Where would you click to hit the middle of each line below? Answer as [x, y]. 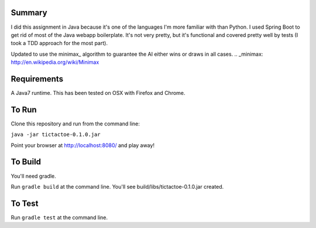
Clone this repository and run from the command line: [75, 124]
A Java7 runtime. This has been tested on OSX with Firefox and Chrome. [98, 93]
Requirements [37, 79]
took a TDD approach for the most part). [59, 43]
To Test [25, 203]
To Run [24, 109]
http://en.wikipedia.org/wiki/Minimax [55, 62]
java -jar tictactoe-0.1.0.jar [56, 135]
